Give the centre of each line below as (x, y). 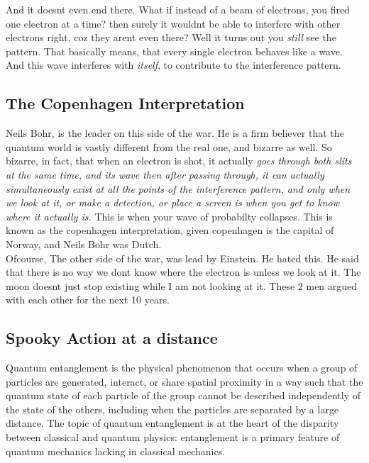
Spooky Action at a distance (112, 338)
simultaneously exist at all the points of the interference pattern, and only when (178, 188)
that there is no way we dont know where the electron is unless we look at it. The (183, 272)
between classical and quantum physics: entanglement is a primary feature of (173, 437)
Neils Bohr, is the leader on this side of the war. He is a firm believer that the (175, 133)
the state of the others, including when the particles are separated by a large (172, 409)
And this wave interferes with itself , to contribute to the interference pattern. (174, 65)
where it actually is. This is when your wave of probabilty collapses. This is (169, 216)
